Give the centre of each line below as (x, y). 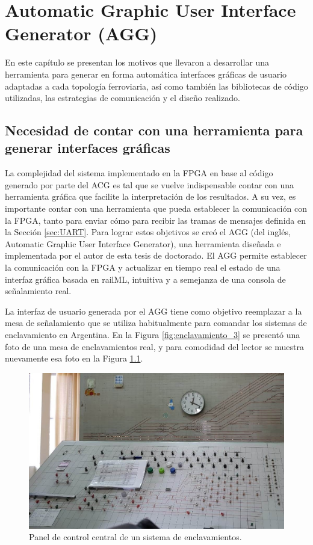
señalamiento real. (38, 291)
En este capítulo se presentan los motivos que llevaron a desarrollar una (137, 62)
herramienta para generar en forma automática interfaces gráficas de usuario (146, 74)
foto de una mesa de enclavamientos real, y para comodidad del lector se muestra (155, 346)
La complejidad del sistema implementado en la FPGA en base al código (139, 173)
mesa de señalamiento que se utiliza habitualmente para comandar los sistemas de (156, 323)
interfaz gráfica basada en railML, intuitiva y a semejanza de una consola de (145, 279)
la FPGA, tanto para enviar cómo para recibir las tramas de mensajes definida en (155, 220)
